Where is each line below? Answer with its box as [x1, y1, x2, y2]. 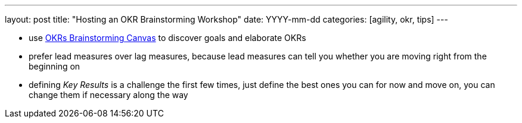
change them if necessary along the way [29, 90, 188, 100]
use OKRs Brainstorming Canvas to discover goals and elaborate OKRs [29, 33, 306, 43]
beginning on [29, 61, 80, 71]
